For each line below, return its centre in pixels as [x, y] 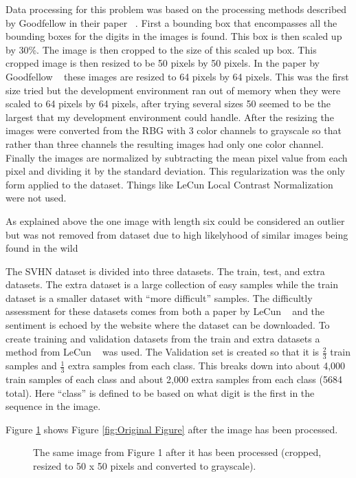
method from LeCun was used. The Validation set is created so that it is [163, 352]
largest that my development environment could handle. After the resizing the [170, 117]
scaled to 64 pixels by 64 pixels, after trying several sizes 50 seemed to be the [168, 104]
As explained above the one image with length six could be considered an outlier [175, 220]
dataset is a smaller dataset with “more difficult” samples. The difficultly [159, 297]
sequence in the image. [53, 406]
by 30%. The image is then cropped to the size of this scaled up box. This [161, 49]
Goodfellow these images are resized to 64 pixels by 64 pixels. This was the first [177, 76]
